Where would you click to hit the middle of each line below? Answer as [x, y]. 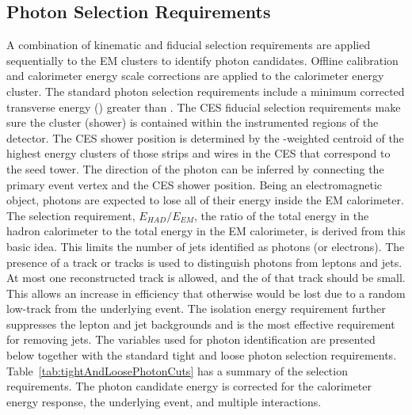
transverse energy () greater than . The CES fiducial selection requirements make [204, 107]
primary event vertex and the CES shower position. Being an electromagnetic [194, 184]
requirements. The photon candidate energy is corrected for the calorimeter [189, 386]
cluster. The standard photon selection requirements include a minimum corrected [206, 91]
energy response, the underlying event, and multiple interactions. [164, 401]
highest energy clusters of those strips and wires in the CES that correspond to [198, 153]
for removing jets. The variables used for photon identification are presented [191, 339]
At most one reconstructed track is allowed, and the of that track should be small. [206, 278]
